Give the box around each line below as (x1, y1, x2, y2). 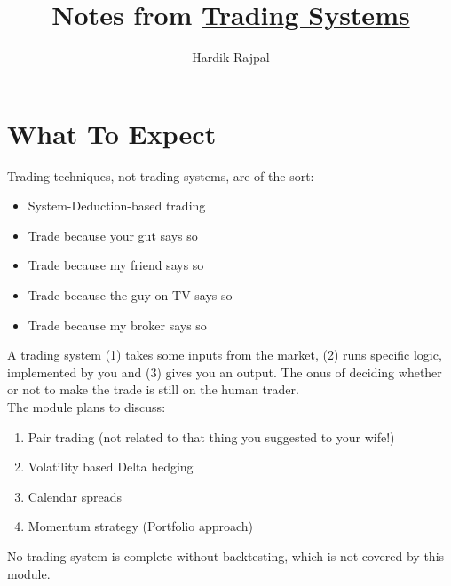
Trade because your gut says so (28, 226, 198, 244)
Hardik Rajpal (192, 48, 270, 67)
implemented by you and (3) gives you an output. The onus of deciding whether (7, 362, 442, 381)
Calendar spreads (28, 487, 123, 505)
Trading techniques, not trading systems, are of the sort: (7, 166, 314, 185)
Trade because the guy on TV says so (28, 286, 233, 305)
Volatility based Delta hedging (28, 457, 194, 476)
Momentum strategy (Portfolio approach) (28, 517, 253, 535)
